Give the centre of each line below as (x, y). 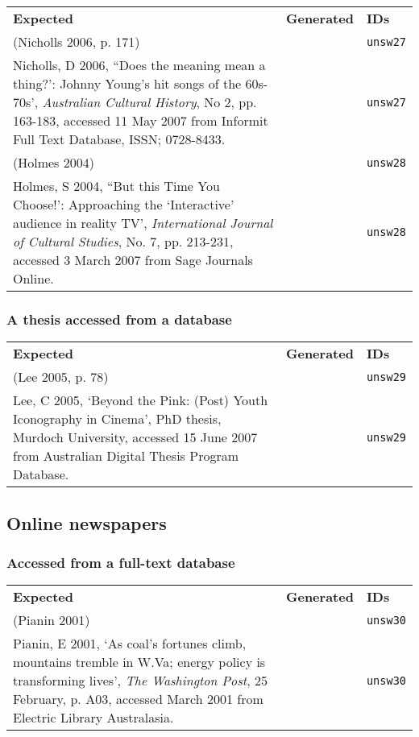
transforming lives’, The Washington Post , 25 (140, 681)
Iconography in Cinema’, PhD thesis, (117, 419)
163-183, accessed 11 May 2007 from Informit (141, 120)
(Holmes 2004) (54, 162)
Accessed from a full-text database (121, 562)
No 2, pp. (230, 102)
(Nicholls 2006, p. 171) (77, 41)
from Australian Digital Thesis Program (126, 456)
